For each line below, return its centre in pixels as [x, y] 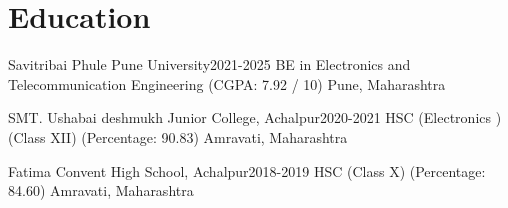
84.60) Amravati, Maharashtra [101, 190]
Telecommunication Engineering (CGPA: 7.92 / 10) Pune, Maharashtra [227, 83]
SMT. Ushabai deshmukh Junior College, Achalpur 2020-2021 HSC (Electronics [250, 117]
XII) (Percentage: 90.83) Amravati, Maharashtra [199, 136]
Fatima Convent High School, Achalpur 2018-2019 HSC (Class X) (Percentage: [247, 170]
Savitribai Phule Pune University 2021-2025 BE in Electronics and [209, 64]
